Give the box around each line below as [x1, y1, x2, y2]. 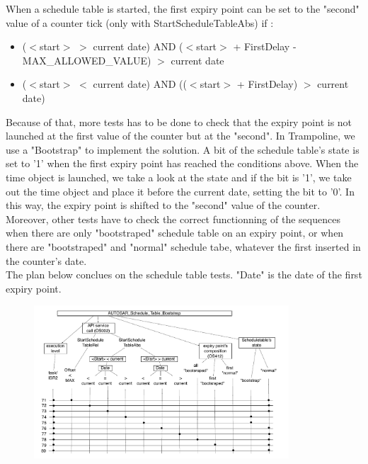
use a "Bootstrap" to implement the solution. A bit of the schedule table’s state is [6, 142, 360, 157]
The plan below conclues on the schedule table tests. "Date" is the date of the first [6, 267, 362, 282]
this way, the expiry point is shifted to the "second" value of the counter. [6, 198, 321, 213]
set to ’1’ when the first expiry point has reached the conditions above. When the [6, 156, 359, 171]
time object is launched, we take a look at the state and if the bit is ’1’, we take [6, 169, 352, 184]
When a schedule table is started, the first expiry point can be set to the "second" [6, 1, 360, 16]
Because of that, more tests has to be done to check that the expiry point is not [6, 114, 352, 129]
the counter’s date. [6, 253, 87, 268]
